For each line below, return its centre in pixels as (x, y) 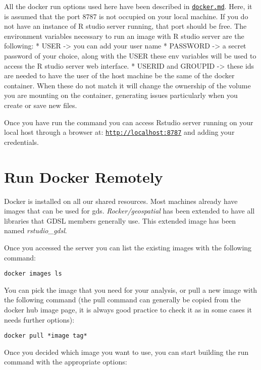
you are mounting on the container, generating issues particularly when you (121, 95)
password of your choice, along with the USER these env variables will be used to (130, 56)
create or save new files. (41, 105)
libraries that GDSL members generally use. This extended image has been (120, 220)
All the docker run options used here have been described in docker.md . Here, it (128, 6)
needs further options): (39, 319)
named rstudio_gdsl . (36, 230)
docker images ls (33, 274)
